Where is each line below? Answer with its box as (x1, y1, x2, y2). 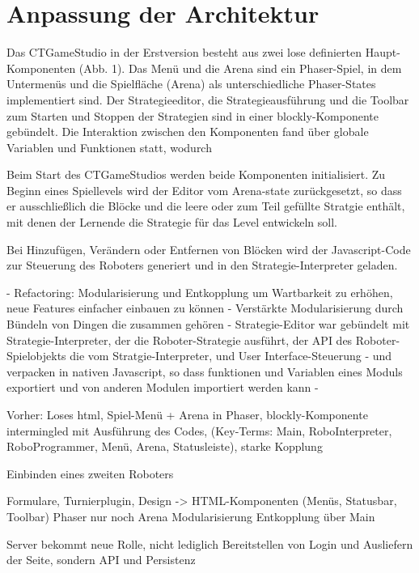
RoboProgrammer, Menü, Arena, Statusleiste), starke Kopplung (6, 438, 323, 455)
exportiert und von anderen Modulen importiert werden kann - (6, 379, 319, 396)
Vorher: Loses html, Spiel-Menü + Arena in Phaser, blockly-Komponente (6, 406, 368, 422)
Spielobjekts (6, 347, 66, 364)
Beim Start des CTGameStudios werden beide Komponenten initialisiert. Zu (6, 166, 386, 183)
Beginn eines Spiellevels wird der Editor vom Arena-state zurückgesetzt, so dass (6, 181, 402, 198)
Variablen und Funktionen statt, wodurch (6, 138, 212, 155)
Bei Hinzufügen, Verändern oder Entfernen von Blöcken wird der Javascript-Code (6, 240, 411, 257)
